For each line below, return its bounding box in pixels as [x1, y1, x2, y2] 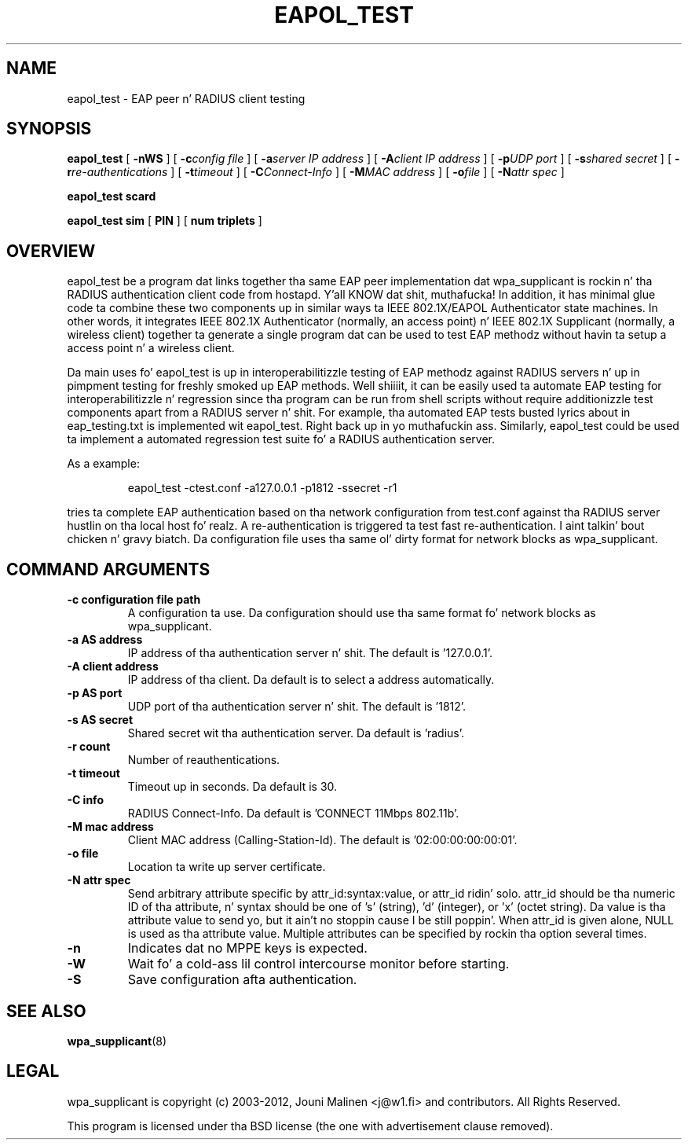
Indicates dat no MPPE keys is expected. [127, 940, 368, 957]
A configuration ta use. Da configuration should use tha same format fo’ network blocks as [127, 606, 596, 620]
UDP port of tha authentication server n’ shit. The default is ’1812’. [127, 700, 467, 714]
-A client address [67, 659, 159, 674]
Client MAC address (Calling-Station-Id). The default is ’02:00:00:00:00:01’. [127, 833, 518, 847]
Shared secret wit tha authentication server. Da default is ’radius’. [127, 726, 465, 740]
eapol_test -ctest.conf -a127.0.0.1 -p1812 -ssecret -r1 [127, 481, 397, 495]
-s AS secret [67, 713, 134, 727]
